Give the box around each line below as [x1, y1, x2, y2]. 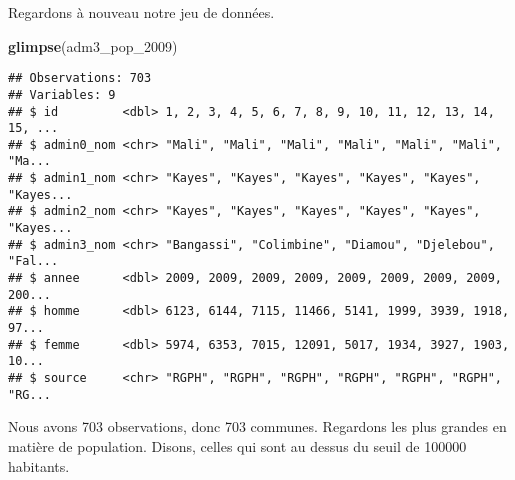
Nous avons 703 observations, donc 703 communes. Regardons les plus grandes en [8, 416, 507, 437]
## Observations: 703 [8, 71, 152, 86]
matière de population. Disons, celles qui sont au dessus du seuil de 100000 [8, 435, 467, 456]
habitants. [8, 455, 70, 476]
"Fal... [8, 254, 59, 269]
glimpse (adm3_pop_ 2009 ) [8, 35, 178, 56]
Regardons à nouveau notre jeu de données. [8, 2, 275, 22]
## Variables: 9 [8, 87, 116, 102]
